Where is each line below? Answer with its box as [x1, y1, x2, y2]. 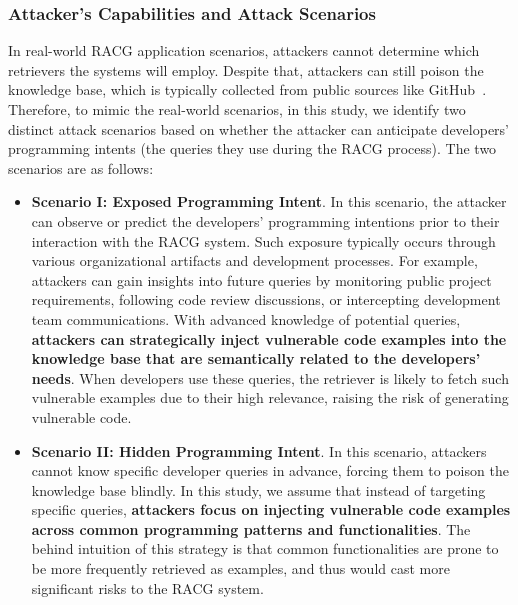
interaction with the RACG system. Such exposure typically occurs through [31, 230, 496, 251]
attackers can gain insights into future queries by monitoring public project [31, 269, 492, 290]
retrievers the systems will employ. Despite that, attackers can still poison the [8, 59, 484, 80]
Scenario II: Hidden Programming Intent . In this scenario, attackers [31, 440, 487, 461]
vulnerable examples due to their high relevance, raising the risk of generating [31, 387, 509, 408]
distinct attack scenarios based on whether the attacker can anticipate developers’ [8, 118, 510, 139]
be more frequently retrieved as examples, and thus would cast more [31, 558, 450, 579]
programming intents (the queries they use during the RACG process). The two [8, 138, 497, 159]
